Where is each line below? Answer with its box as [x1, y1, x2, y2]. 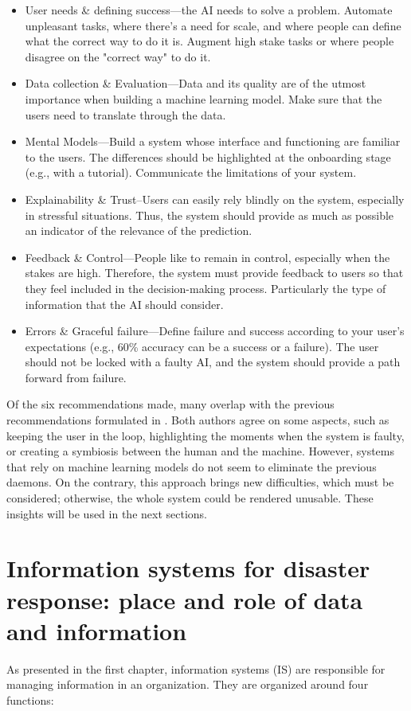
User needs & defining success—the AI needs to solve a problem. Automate [25, 2, 393, 18]
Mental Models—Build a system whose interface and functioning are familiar [25, 133, 401, 150]
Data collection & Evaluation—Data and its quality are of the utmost [25, 75, 366, 92]
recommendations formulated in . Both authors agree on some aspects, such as [6, 412, 389, 428]
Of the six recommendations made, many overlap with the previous [6, 396, 335, 412]
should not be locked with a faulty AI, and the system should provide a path [25, 354, 401, 370]
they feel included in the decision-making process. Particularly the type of [25, 279, 386, 296]
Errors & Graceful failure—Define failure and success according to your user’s [25, 322, 405, 339]
